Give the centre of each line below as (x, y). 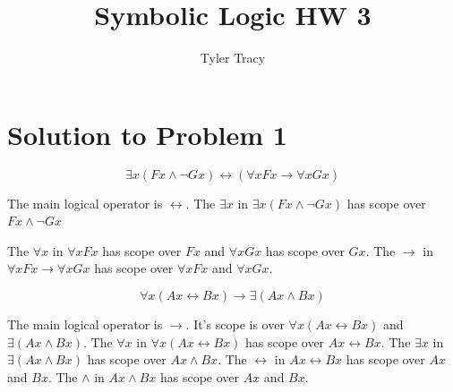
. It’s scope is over (235, 324)
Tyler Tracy (233, 58)
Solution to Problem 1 (147, 134)
